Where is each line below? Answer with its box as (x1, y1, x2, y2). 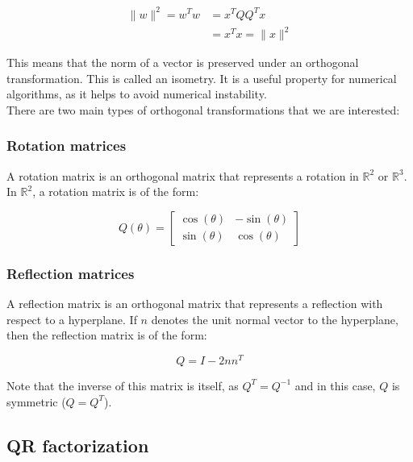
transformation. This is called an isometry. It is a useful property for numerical (6, 69, 397, 86)
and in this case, (294, 377, 376, 393)
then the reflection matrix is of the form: (6, 327, 207, 343)
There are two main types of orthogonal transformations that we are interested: (6, 101, 400, 118)
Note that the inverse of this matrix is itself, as (6, 377, 239, 393)
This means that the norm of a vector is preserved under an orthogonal (6, 54, 359, 71)
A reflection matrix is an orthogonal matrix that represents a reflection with (6, 295, 383, 312)
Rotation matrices (6, 135, 127, 156)
